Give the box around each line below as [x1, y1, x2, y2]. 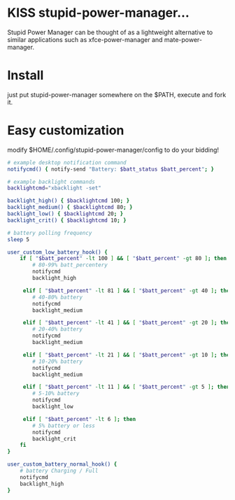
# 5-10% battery [32, 390, 80, 397]
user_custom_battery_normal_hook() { [7, 461, 117, 468]
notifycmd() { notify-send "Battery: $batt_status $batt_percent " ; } [7, 166, 215, 173]
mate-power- [164, 35, 203, 43]
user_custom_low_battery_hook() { [7, 248, 108, 256]
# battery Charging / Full [20, 467, 99, 475]
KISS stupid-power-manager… [7, 5, 190, 21]
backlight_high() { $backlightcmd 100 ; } [7, 197, 130, 204]
